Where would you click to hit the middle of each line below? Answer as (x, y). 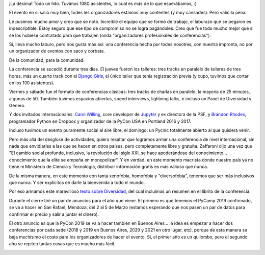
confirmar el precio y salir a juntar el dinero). (54, 214)
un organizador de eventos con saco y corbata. (57, 51)
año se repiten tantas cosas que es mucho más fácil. (62, 244)
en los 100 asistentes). (32, 83)
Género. (17, 106)
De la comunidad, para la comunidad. (47, 60)
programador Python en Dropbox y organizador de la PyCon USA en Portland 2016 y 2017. (100, 121)
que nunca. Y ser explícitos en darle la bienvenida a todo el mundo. (77, 182)
